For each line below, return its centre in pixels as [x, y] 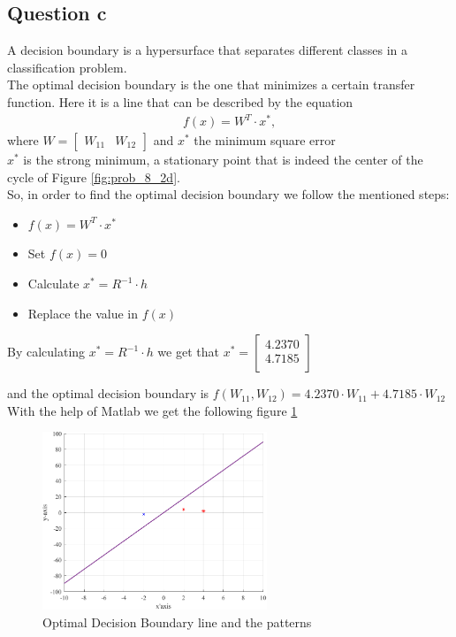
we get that [188, 352]
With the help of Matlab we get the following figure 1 [152, 410]
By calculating [46, 352]
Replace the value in [83, 313]
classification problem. [67, 67]
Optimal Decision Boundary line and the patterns [177, 622]
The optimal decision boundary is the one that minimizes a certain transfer [211, 84]
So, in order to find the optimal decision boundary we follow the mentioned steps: [228, 194]
